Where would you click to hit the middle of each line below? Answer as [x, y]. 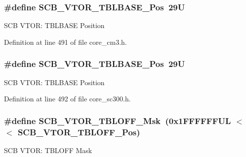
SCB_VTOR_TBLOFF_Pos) [79, 132]
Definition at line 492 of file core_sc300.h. [67, 99]
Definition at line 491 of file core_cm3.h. [65, 42]
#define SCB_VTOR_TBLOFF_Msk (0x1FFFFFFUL [118, 120]
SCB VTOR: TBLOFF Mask [48, 150]
